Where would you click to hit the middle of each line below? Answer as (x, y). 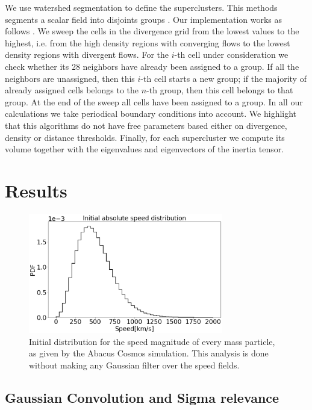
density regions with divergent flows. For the (87, 54)
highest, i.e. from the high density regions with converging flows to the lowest (148, 42)
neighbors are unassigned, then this (70, 78)
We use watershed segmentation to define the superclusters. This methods (141, 7)
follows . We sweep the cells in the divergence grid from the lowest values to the (152, 31)
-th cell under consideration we (231, 54)
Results (36, 190)
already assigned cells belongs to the (72, 90)
